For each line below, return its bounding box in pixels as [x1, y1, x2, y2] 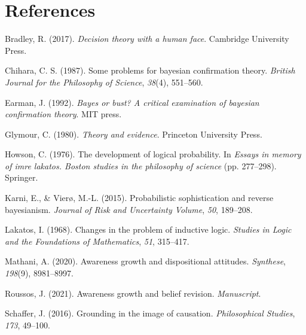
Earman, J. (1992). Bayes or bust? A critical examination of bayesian [5, 96, 259, 108]
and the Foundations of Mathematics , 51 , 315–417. [5, 234, 189, 247]
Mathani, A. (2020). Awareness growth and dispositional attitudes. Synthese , [5, 255, 286, 267]
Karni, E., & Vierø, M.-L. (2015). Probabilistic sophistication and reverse [5, 191, 274, 204]
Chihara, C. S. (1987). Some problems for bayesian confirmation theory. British [5, 64, 295, 77]
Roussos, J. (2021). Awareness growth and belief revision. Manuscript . [5, 287, 261, 299]
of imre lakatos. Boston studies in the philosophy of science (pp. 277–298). [5, 159, 277, 172]
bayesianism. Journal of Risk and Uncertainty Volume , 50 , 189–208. [5, 203, 253, 215]
